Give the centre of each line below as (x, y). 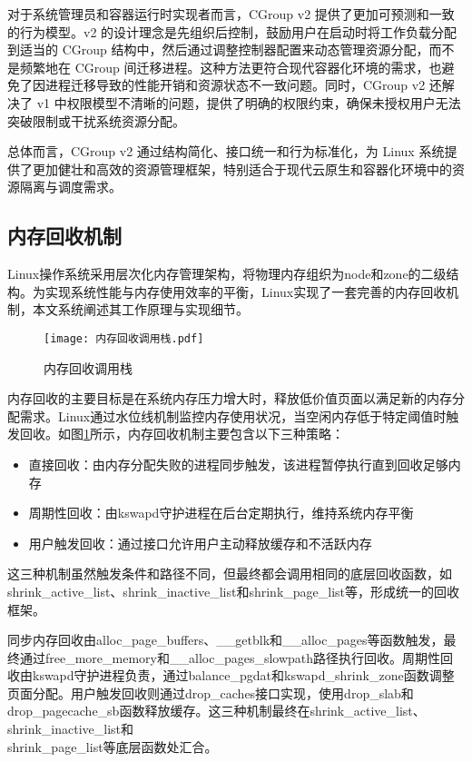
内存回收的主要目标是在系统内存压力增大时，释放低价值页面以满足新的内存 (230, 398)
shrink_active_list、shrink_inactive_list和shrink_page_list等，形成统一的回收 (234, 591)
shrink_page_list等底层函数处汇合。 (113, 746)
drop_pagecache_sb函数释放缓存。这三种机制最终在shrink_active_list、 (216, 711)
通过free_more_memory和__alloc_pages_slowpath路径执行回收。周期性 (230, 657)
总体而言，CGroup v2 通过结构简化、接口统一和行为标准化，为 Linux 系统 (226, 151)
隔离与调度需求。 (70, 187)
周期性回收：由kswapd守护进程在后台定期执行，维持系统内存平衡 (221, 513)
